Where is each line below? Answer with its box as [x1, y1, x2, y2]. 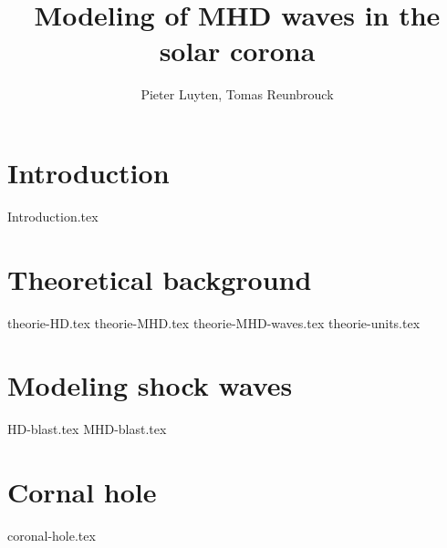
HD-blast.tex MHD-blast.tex [7, 419, 167, 439]
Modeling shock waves [7, 367, 293, 404]
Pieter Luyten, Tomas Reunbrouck [140, 85, 334, 104]
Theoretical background [7, 260, 312, 297]
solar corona [159, 32, 316, 69]
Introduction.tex [7, 206, 99, 225]
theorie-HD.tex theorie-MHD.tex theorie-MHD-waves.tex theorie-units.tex [7, 313, 421, 332]
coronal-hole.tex [7, 526, 96, 544]
